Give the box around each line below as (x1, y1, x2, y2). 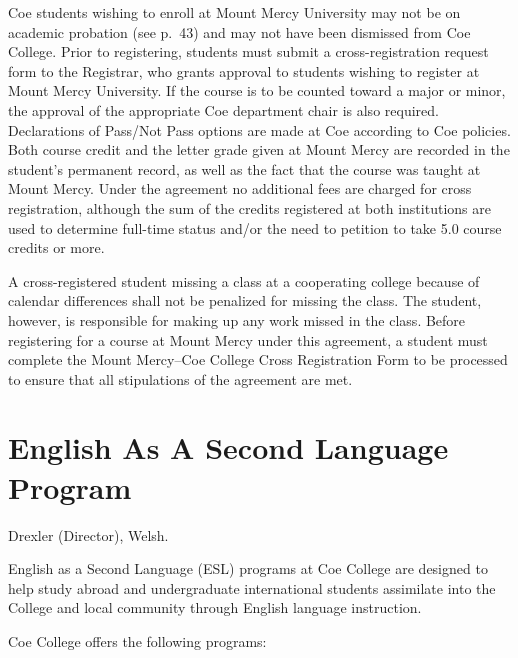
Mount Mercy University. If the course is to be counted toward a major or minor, (8, 80, 506, 101)
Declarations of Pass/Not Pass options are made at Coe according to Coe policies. (8, 119, 511, 140)
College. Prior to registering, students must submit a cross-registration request (8, 41, 489, 62)
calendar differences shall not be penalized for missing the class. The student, (8, 290, 482, 311)
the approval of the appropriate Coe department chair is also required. (8, 99, 439, 120)
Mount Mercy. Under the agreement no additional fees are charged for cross (8, 178, 472, 199)
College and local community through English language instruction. (8, 597, 422, 618)
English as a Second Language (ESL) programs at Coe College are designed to (8, 558, 488, 579)
